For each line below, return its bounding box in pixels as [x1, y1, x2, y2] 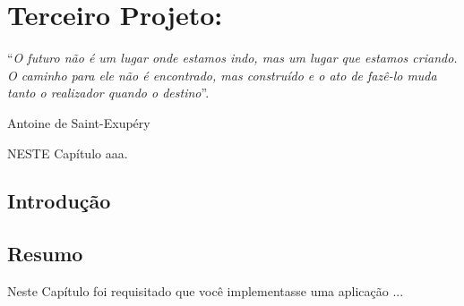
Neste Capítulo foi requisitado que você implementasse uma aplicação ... [7, 282, 404, 301]
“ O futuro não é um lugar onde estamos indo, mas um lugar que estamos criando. [7, 48, 458, 67]
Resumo [7, 240, 83, 268]
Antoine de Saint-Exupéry [7, 113, 150, 132]
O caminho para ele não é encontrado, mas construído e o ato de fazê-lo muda [7, 65, 437, 84]
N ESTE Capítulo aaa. [7, 143, 128, 162]
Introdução [7, 187, 111, 215]
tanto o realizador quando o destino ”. [7, 83, 210, 102]
